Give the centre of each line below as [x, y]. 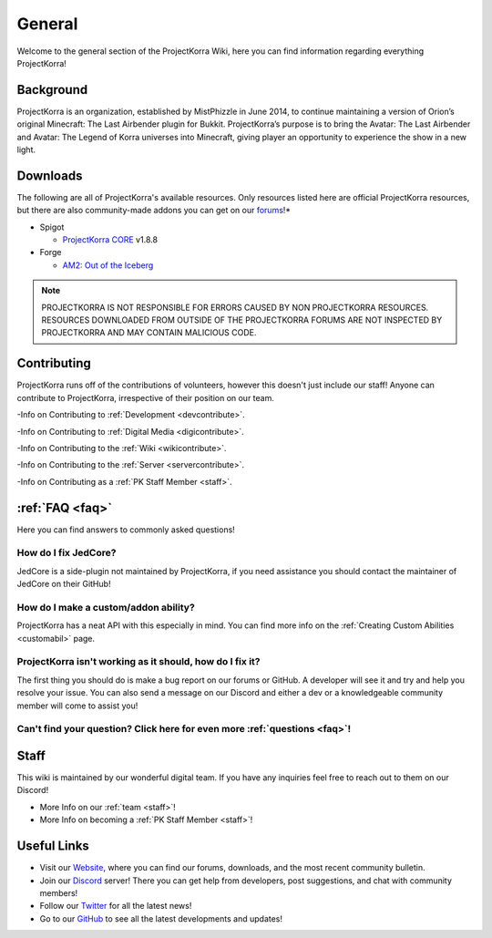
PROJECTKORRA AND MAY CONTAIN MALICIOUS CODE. [149, 333]
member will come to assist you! [77, 706]
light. [26, 149]
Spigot [52, 227]
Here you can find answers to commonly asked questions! [126, 530]
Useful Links [53, 846]
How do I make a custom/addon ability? [106, 607]
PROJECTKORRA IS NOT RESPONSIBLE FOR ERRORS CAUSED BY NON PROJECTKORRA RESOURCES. [235, 307]
